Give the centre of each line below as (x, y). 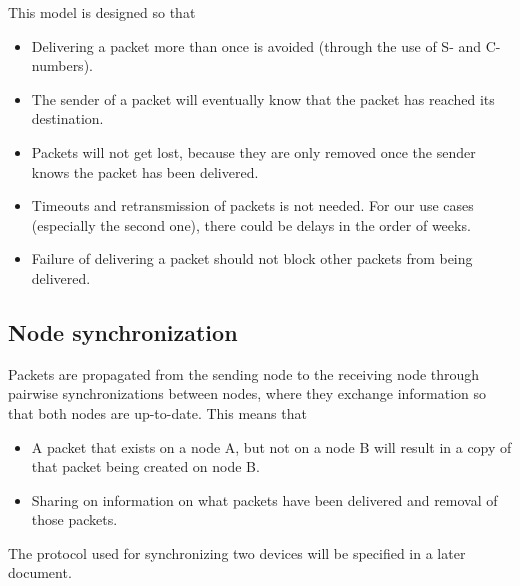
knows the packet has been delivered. (145, 171)
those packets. (74, 519)
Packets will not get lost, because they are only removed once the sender (253, 151)
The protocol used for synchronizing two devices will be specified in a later (237, 552)
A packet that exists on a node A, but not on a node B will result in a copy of (271, 446)
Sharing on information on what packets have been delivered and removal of (264, 499)
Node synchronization (123, 331)
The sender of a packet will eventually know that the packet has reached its (263, 98)
